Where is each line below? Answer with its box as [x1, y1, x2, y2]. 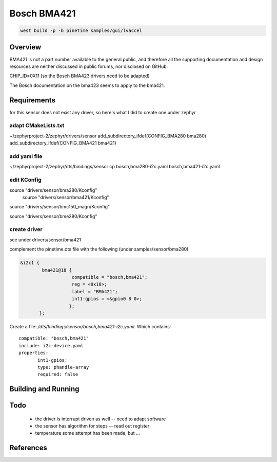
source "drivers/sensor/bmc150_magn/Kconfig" [9, 204, 110, 210]
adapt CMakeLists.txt [9, 122, 65, 129]
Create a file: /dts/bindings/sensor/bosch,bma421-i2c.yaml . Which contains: [9, 323, 171, 329]
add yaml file [9, 153, 43, 160]
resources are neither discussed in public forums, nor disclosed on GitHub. [9, 63, 168, 69]
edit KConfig [9, 176, 42, 184]
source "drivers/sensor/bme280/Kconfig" [9, 213, 97, 219]
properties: [18, 350, 49, 356]
